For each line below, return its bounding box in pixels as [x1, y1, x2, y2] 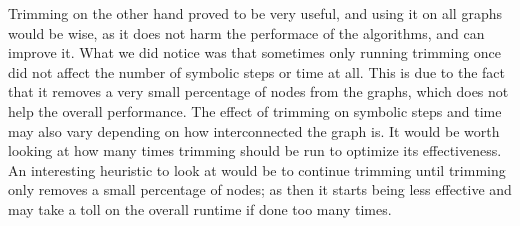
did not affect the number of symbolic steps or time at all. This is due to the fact [8, 61, 506, 82]
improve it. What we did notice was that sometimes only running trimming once [8, 42, 502, 63]
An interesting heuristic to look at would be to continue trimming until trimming [8, 159, 506, 180]
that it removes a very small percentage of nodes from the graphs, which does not [8, 81, 509, 102]
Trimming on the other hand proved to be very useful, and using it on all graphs [8, 3, 502, 23]
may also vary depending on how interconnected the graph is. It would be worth [8, 120, 500, 141]
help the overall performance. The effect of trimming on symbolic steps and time [8, 100, 502, 121]
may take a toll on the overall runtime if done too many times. [8, 198, 392, 219]
